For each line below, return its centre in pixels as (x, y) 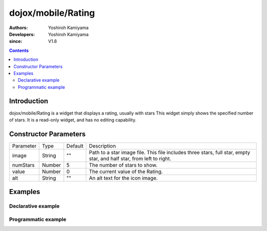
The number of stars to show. (123, 165)
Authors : (19, 28)
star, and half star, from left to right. (130, 158)
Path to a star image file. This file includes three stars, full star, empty (170, 152)
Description (103, 146)
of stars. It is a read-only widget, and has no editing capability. (73, 120)
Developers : (22, 34)
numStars (23, 165)
